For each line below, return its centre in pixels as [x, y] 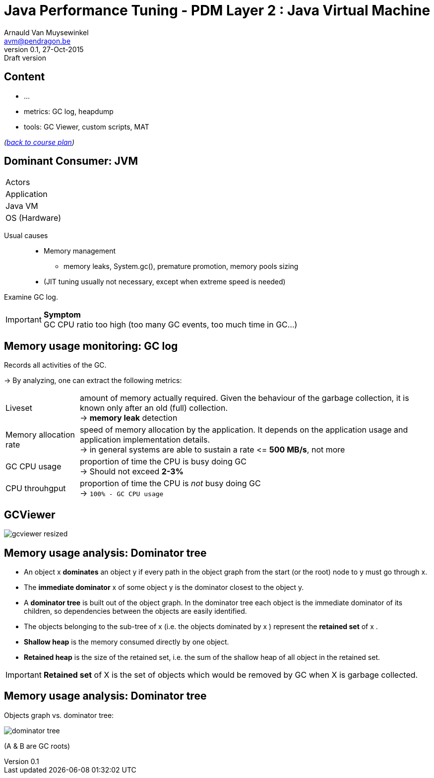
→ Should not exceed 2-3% [131, 472]
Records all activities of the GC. [55, 365]
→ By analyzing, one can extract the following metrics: [93, 381]
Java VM [22, 206]
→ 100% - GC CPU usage [122, 493]
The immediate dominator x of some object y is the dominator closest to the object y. [164, 587]
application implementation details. [145, 440]
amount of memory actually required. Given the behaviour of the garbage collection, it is [244, 398]
